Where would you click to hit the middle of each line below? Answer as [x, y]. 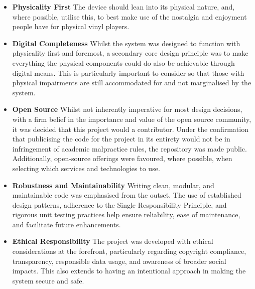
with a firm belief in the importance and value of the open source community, [132, 119]
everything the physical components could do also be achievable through [123, 62]
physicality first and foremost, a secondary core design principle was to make [130, 53]
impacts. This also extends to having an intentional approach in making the [129, 271]
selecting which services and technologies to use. [86, 168]
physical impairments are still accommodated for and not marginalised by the [132, 83]
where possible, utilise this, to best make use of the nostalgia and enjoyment [130, 16]
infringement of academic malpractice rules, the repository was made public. [130, 148]
